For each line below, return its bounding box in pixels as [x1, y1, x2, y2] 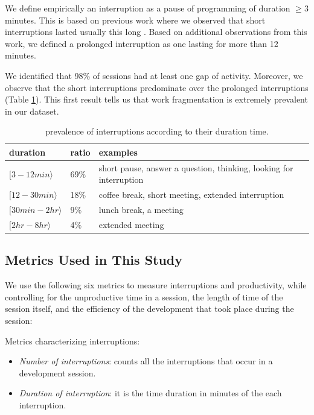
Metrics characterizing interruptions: [5, 334, 140, 347]
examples [98, 145, 138, 158]
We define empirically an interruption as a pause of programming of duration [5, 2, 290, 14]
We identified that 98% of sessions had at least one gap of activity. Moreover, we [5, 69, 303, 81]
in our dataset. [5, 104, 59, 117]
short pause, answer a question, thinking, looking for [98, 161, 293, 174]
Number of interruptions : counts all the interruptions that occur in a [19, 355, 273, 367]
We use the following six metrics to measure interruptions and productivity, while [5, 279, 307, 291]
